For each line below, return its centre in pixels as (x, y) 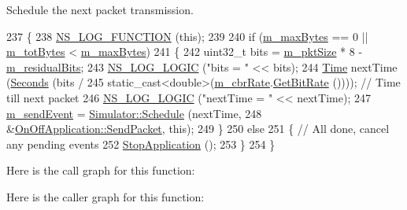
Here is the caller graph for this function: (105, 196)
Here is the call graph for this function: (101, 170)
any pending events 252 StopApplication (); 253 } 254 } (141, 144)
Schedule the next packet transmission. (100, 9)
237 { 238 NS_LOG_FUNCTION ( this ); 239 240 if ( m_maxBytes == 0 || (187, 36)
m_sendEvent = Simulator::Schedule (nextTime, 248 (134, 113)
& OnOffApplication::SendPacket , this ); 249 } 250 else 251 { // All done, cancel (198, 129)
